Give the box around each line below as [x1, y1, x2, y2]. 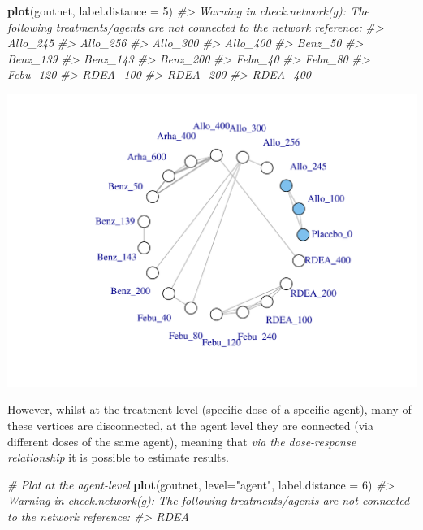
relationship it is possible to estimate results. [7, 449, 229, 466]
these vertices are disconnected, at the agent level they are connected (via [7, 416, 373, 433]
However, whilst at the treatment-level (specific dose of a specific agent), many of [7, 401, 412, 418]
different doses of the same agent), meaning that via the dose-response [7, 432, 356, 450]
